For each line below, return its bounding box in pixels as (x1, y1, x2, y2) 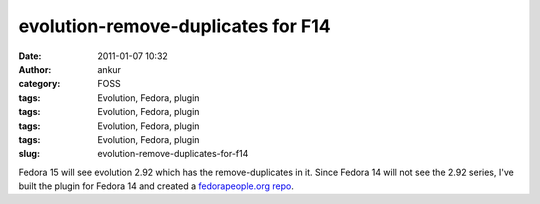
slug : (18, 148, 40, 160)
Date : (18, 50, 42, 62)
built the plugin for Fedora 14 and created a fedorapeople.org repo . (18, 180, 294, 192)
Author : (18, 63, 52, 75)
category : (18, 78, 61, 90)
